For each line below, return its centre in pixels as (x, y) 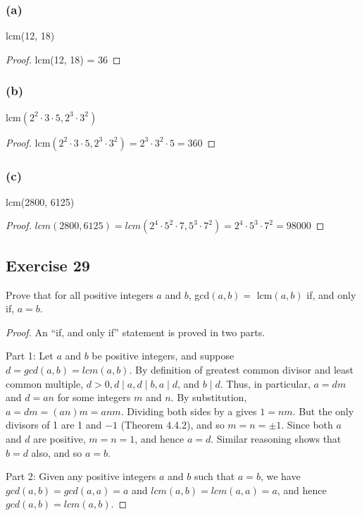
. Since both (307, 425)
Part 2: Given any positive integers (81, 476)
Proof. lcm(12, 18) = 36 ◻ (63, 59)
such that (214, 476)
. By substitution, (209, 397)
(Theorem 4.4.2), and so (173, 425)
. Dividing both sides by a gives (189, 411)
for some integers (94, 397)
